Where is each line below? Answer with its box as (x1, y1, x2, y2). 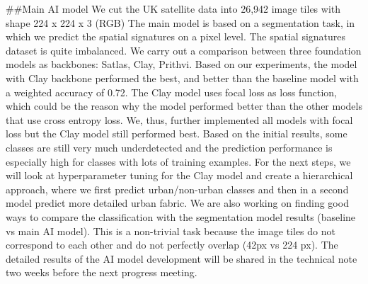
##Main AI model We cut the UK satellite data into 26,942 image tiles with (6, 1, 341, 16)
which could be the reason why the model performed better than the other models (6, 98, 362, 113)
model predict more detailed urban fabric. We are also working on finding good (6, 195, 349, 210)
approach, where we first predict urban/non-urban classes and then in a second (6, 181, 349, 196)
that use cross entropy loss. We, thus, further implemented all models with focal (6, 112, 353, 127)
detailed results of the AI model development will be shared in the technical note (6, 251, 357, 266)
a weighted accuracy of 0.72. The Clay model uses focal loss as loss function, (6, 84, 337, 99)
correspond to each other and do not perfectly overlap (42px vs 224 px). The (6, 237, 338, 252)
